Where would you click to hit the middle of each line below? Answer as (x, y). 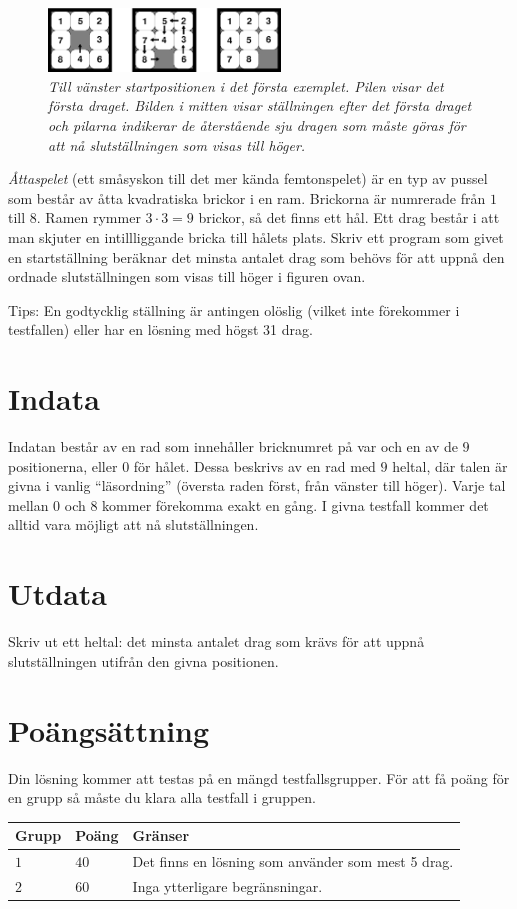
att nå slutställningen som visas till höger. (177, 144)
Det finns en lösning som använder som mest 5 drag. (293, 861)
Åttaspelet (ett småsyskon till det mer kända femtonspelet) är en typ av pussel (248, 178)
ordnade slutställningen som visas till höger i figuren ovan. (187, 276)
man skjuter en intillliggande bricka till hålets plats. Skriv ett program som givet (256, 237)
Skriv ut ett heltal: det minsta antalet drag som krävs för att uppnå (216, 641)
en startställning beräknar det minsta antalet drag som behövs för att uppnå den (256, 256)
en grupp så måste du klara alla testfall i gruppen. (162, 797)
